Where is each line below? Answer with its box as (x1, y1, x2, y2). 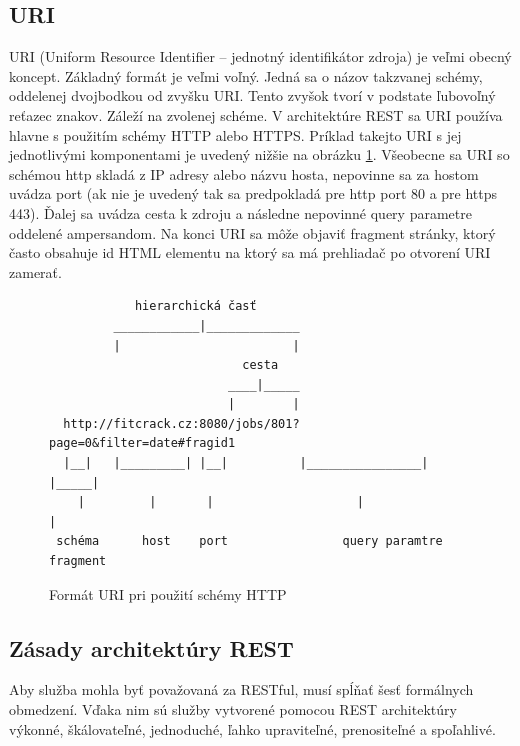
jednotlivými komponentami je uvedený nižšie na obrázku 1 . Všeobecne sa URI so (9, 144, 510, 165)
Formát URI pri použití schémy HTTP (49, 583, 287, 604)
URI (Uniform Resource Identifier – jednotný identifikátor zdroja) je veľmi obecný (9, 46, 512, 67)
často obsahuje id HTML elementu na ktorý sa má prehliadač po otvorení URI (9, 242, 491, 263)
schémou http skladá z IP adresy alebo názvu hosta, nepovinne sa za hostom (9, 163, 479, 184)
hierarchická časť (134, 299, 257, 314)
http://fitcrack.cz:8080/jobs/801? (63, 416, 300, 431)
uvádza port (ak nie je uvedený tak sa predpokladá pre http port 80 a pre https (9, 183, 498, 204)
